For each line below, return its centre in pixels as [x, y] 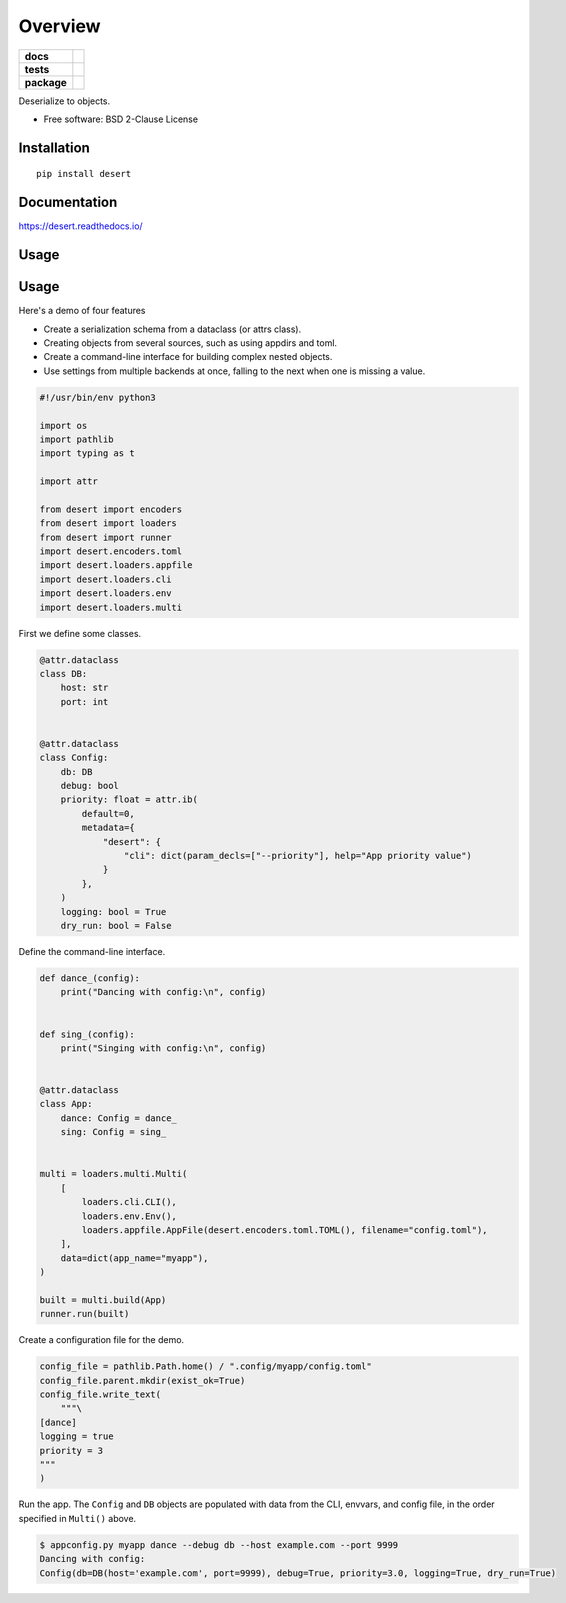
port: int [84, 701]
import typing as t [87, 453]
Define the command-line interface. [92, 951]
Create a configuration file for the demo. [101, 1340]
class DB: [63, 673]
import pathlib [76, 439]
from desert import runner [105, 537]
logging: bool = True [113, 911]
